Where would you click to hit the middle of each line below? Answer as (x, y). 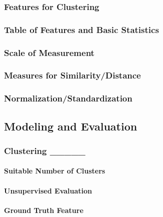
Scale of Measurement (49, 52)
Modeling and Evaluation (71, 126)
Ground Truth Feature (44, 210)
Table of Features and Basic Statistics (81, 29)
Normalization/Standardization (68, 98)
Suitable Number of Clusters (55, 171)
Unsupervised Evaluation (48, 190)
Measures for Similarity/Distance (72, 75)
